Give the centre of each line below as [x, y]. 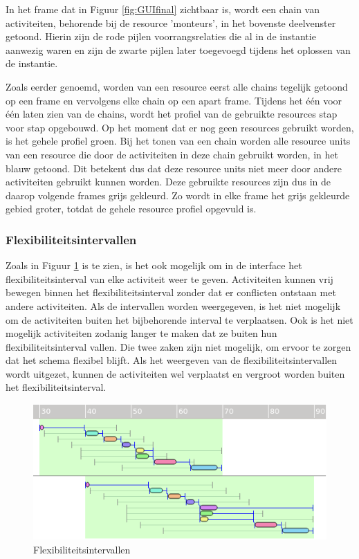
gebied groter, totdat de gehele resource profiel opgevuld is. [131, 209]
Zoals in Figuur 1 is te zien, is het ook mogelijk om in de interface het [154, 265]
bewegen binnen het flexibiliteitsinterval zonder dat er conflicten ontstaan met [171, 292]
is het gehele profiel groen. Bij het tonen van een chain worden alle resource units [178, 141]
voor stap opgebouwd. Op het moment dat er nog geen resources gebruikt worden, [180, 127]
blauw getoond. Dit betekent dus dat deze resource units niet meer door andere [174, 168]
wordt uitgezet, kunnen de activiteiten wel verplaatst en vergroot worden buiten [175, 373]
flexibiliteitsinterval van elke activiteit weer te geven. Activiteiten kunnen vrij [169, 278]
